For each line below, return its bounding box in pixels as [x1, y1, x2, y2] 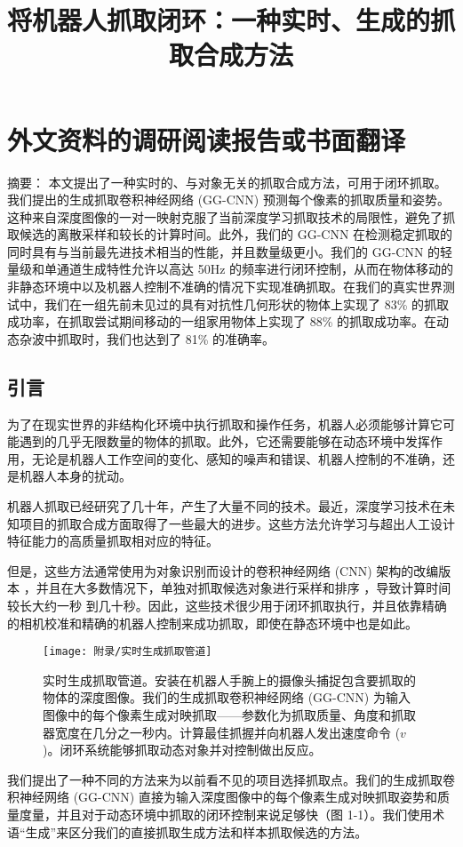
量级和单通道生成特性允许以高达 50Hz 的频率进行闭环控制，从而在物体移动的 [7, 260, 454, 278]
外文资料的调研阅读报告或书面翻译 [7, 121, 406, 157]
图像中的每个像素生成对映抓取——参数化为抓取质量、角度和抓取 [43, 706, 416, 724]
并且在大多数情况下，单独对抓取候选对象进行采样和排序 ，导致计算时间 [36, 579, 451, 597]
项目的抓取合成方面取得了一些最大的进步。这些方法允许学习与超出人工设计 [19, 514, 455, 532]
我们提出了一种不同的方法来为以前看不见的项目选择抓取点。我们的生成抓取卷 [7, 770, 455, 788]
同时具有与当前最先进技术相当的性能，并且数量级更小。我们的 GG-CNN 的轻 [7, 242, 453, 260]
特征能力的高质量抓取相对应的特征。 [7, 531, 219, 550]
